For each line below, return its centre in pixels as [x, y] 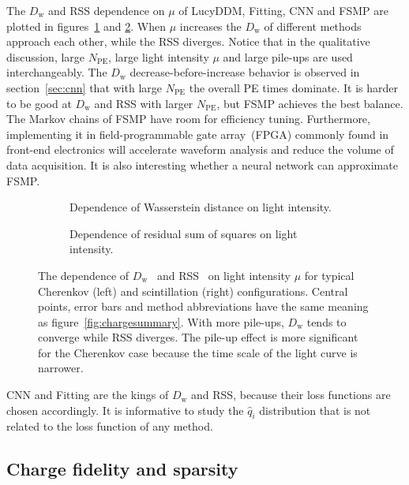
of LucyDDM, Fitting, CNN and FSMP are [283, 10]
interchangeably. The [57, 72]
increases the [210, 26]
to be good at [39, 103]
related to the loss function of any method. [110, 426]
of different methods [313, 26]
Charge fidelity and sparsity [122, 469]
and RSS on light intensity [223, 275]
